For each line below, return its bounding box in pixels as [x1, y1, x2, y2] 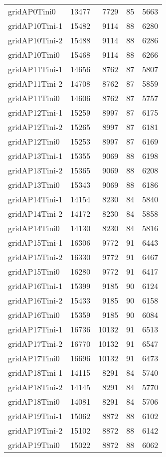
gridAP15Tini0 [8, 266, 60, 277]
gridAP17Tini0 [8, 352, 60, 364]
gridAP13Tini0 [8, 179, 60, 190]
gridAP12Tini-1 [8, 107, 63, 118]
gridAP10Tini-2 [8, 34, 63, 46]
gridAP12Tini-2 [8, 121, 63, 133]
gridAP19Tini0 [8, 439, 60, 451]
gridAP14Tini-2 [8, 208, 63, 219]
